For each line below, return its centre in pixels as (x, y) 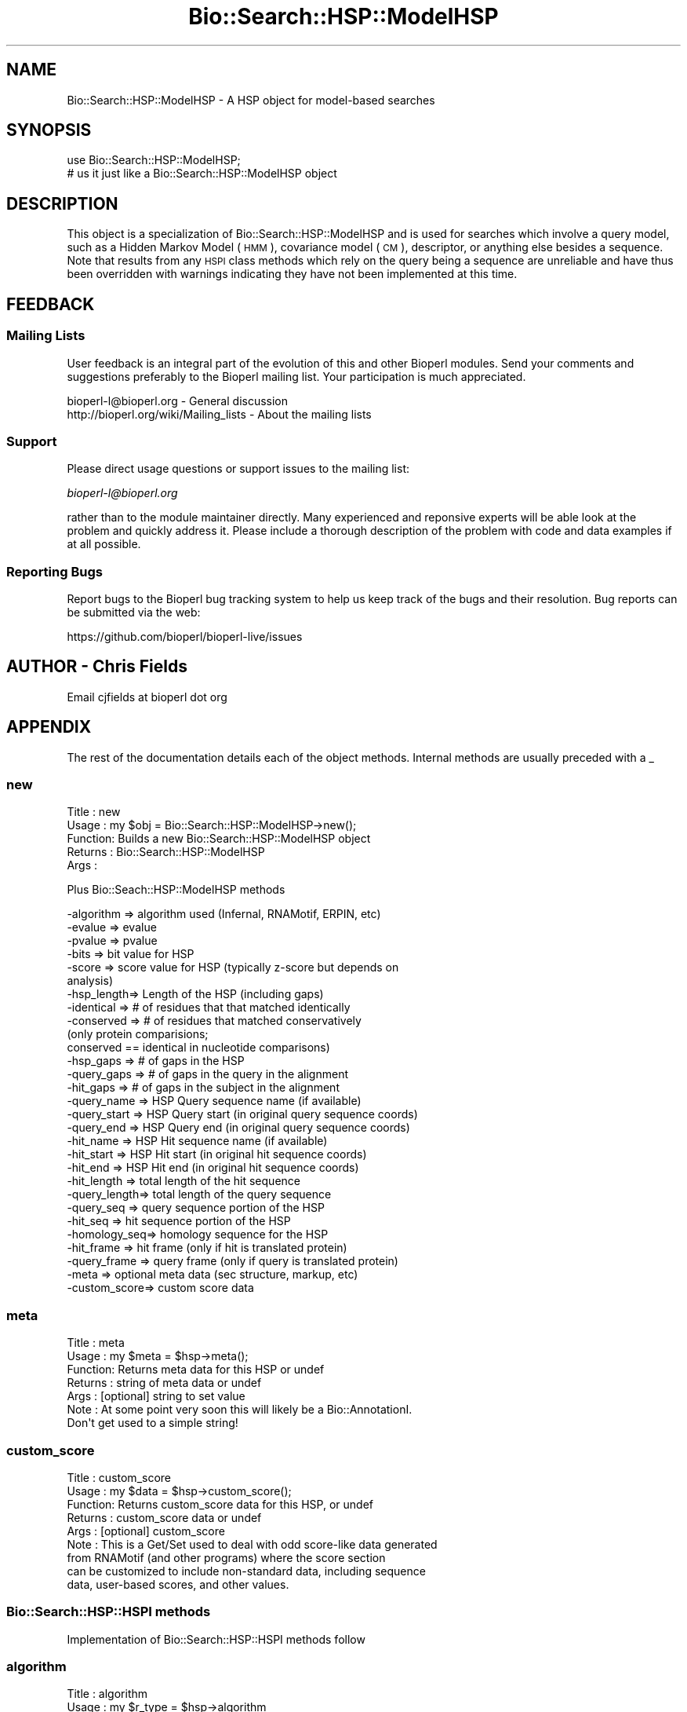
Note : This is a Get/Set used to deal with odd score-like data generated (252, 1544)
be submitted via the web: (134, 612)
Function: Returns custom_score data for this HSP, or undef (220, 1504)
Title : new (94, 812)
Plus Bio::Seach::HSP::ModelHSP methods (176, 890)
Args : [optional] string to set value (156, 1396)
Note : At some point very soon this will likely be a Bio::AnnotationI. (240, 1410)
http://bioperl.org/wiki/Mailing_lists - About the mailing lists (219, 414)
